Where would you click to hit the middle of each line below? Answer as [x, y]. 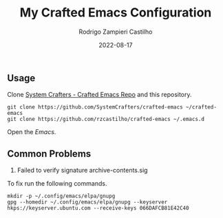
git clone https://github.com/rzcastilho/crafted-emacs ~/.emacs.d [106, 119]
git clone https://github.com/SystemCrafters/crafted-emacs [95, 107]
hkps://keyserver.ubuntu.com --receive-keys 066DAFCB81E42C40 [98, 208]
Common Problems [49, 154]
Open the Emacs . [32, 132]
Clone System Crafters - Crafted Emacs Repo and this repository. [99, 95]
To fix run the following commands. [57, 184]
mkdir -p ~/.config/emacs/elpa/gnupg [61, 196]
